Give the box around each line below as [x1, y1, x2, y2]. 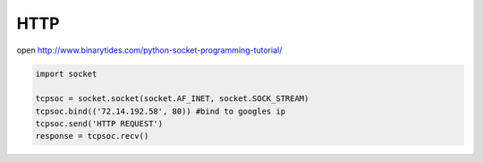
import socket [35, 68, 97, 79]
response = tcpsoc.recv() [35, 131, 149, 141]
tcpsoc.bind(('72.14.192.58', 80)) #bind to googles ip [35, 106, 286, 116]
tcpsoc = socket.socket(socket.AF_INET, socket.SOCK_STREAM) [35, 94, 309, 104]
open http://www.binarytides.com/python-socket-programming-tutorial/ [16, 45, 283, 55]
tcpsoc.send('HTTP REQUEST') [35, 119, 164, 129]
